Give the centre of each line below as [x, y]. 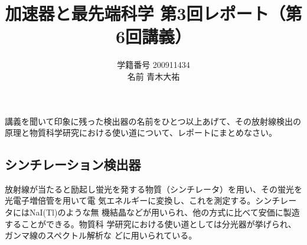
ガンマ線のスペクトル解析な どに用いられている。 [101, 235]
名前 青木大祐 [153, 76]
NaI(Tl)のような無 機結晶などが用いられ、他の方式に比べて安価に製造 [164, 212]
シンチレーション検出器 [73, 164]
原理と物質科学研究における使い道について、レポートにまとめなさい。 [141, 133]
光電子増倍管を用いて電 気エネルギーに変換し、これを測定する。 [130, 200]
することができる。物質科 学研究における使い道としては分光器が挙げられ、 [151, 223]
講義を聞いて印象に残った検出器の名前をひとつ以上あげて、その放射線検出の [153, 121]
